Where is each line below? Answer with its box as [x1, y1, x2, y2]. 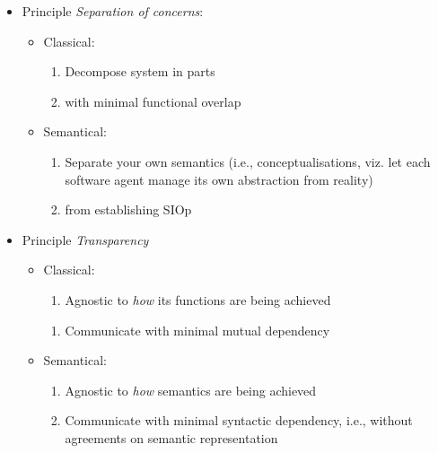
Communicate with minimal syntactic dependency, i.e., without [65, 411, 413, 430]
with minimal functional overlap [65, 91, 241, 110]
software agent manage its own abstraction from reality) [65, 170, 373, 188]
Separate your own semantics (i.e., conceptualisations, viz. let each [65, 152, 431, 170]
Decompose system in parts [65, 62, 215, 81]
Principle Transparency [22, 230, 149, 248]
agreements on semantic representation [65, 428, 278, 447]
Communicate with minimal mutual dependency [65, 320, 330, 339]
